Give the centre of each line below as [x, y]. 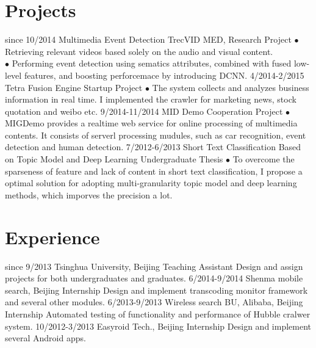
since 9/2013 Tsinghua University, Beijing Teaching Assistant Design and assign [154, 266]
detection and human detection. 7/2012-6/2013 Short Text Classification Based [153, 147]
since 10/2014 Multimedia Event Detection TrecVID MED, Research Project [148, 39]
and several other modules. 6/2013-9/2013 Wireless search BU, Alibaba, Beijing [154, 302]
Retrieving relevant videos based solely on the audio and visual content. [139, 51]
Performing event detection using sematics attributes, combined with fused [152, 63]
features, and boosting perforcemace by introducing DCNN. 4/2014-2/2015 [164, 75]
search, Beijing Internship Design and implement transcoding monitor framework [156, 290]
